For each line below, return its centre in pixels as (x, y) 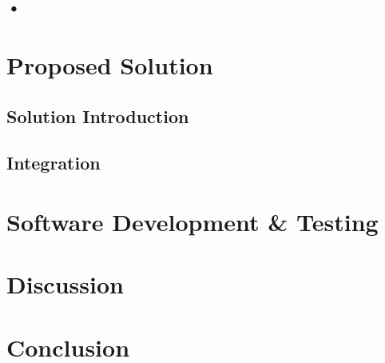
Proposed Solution (110, 64)
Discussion (65, 284)
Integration (54, 163)
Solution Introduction (98, 116)
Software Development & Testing (192, 221)
